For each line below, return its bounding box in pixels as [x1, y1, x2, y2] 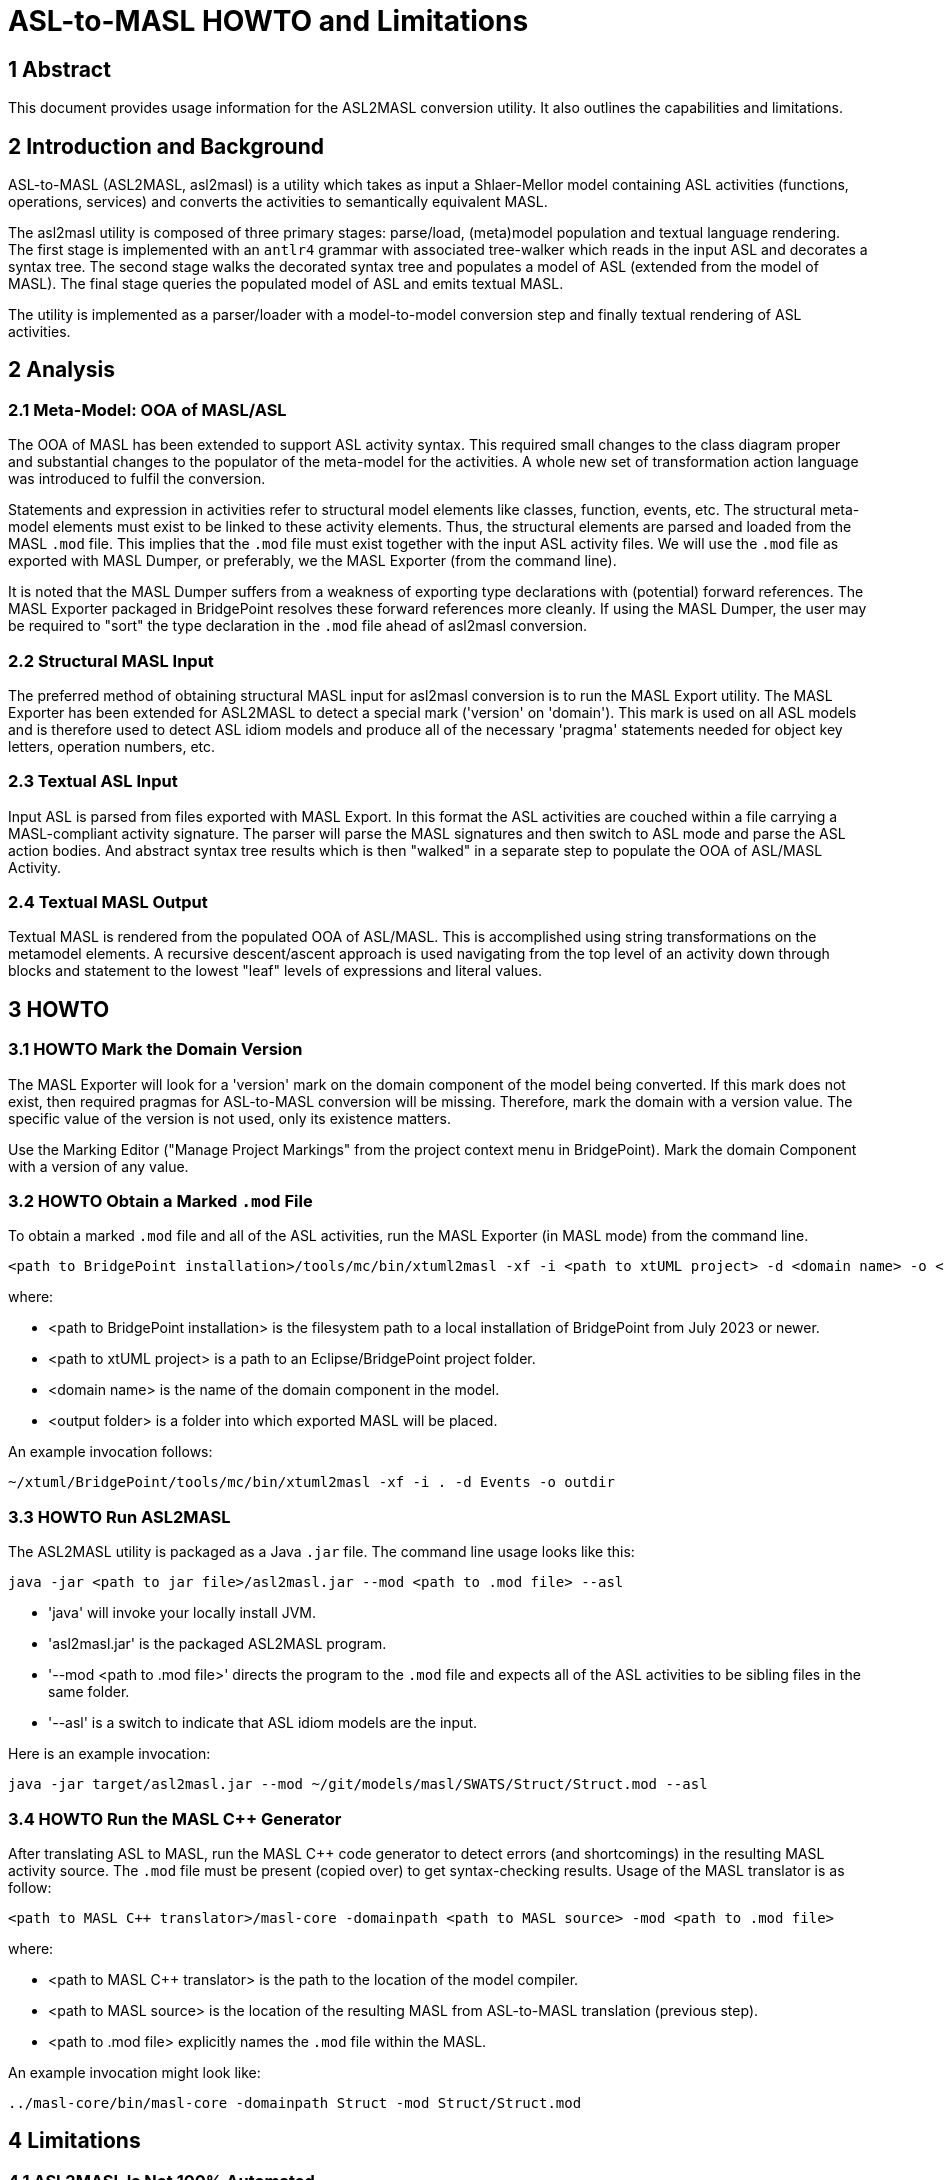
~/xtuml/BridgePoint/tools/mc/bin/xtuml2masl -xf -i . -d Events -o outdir [8, 1474, 615, 1491]
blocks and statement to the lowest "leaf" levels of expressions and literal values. [8, 962, 543, 980]
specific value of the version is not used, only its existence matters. [8, 1109, 451, 1127]
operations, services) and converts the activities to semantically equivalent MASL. [8, 193, 548, 211]
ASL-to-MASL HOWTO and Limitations [8, 4, 529, 38]
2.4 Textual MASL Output [8, 892, 208, 913]
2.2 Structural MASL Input [8, 650, 214, 671]
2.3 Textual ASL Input [8, 771, 178, 792]
